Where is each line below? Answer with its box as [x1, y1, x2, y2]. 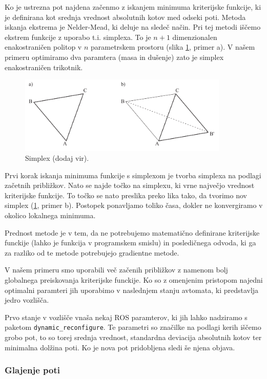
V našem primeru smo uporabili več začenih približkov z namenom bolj [5, 264, 228, 275]
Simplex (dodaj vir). [25, 153, 89, 163]
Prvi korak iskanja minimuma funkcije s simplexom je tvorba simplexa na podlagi [5, 170, 261, 180]
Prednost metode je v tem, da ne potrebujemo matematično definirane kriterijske [5, 227, 260, 238]
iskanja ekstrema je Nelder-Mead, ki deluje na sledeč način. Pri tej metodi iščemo [5, 22, 261, 32]
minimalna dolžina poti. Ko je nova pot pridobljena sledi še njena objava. [5, 342, 235, 352]
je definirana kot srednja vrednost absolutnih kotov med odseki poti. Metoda [5, 11, 246, 22]
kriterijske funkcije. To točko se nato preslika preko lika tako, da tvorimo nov [5, 189, 247, 200]
